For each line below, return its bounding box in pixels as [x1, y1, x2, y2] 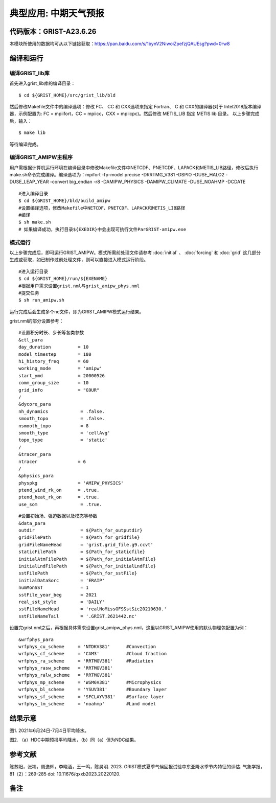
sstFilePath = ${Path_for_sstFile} [18, 570, 137, 576]
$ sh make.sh [18, 219, 51, 225]
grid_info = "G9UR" [18, 387, 100, 393]
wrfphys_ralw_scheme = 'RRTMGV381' [18, 672, 113, 678]
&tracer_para [18, 451, 51, 457]
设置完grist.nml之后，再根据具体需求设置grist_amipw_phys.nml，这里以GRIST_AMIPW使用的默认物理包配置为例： [9, 625, 248, 631]
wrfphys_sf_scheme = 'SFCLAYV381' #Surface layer [18, 694, 165, 700]
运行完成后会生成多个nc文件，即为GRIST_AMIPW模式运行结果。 [9, 308, 144, 314]
